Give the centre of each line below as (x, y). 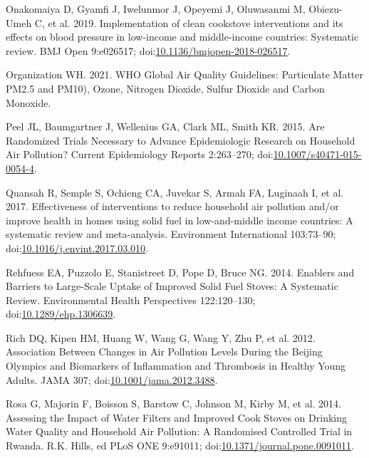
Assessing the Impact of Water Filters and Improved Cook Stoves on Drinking (176, 417)
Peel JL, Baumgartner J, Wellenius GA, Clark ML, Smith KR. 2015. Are (165, 126)
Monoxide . (28, 102)
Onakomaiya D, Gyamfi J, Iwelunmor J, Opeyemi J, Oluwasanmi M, (156, 9)
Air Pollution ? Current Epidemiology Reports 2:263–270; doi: (140, 154)
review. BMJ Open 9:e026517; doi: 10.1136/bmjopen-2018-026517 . (148, 50)
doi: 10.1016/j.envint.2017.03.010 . (77, 248)
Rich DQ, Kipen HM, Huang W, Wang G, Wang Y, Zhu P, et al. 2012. (161, 337)
